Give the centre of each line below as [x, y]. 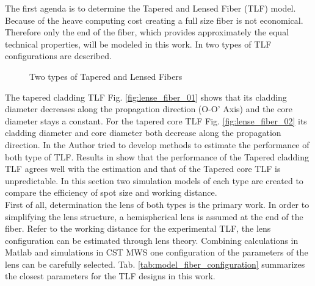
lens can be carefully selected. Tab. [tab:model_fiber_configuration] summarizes [155, 264]
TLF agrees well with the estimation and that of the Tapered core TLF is [143, 169]
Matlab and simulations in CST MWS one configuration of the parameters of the [157, 252]
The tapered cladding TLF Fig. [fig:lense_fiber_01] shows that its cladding [146, 97]
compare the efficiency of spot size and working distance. [111, 192]
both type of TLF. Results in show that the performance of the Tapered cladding [157, 156]
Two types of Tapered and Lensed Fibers [106, 76]
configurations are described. [58, 56]
